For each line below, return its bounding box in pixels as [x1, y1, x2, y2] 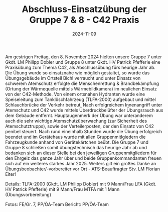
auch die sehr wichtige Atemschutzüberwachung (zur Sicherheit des [5, 118, 147, 124]
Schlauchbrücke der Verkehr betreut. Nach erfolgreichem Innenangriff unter [5, 101, 162, 108]
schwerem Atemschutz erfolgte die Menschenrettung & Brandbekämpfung [5, 80, 159, 86]
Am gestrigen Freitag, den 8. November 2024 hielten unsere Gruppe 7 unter [5, 54, 162, 60]
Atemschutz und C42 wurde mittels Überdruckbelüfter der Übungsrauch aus [5, 107, 163, 113]
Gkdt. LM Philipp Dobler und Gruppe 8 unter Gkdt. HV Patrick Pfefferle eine [5, 59, 160, 65]
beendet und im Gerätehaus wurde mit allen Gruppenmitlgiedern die [5, 134, 146, 140]
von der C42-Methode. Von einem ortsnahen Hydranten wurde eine [5, 91, 145, 97]
